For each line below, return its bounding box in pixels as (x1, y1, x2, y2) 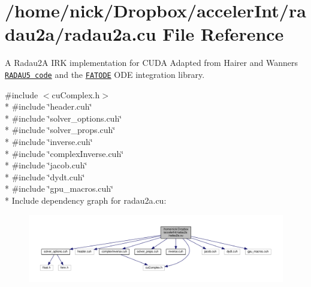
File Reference (162, 22, 284, 46)
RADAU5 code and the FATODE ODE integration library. (5, 68, 205, 80)
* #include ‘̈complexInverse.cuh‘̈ (5, 147, 124, 159)
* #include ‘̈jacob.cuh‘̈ (5, 159, 87, 171)
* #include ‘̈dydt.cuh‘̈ (5, 170, 85, 183)
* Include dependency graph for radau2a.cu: (5, 194, 167, 206)
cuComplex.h (52, 88, 100, 101)
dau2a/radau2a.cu (5, 22, 156, 46)
